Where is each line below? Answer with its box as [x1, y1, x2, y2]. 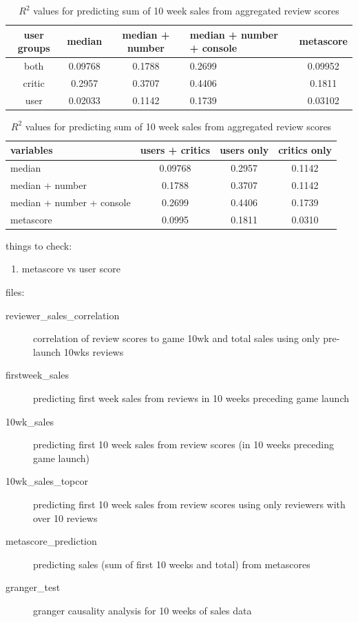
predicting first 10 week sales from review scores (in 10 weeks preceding [33, 437, 334, 452]
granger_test [6, 580, 61, 594]
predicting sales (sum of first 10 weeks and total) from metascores [33, 556, 310, 571]
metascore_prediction [6, 534, 97, 548]
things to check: [6, 238, 72, 252]
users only [220, 143, 269, 157]
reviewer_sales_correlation [6, 308, 120, 322]
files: [6, 285, 25, 299]
